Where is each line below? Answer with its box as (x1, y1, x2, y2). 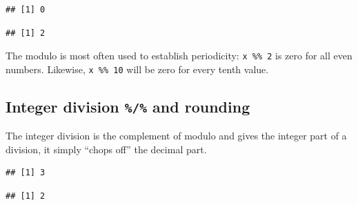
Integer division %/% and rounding (6, 95, 250, 117)
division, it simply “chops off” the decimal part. (6, 141, 207, 156)
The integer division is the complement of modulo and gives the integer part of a (6, 128, 347, 143)
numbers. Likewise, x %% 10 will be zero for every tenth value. (6, 61, 269, 76)
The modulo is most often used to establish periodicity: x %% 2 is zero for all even (6, 48, 352, 63)
